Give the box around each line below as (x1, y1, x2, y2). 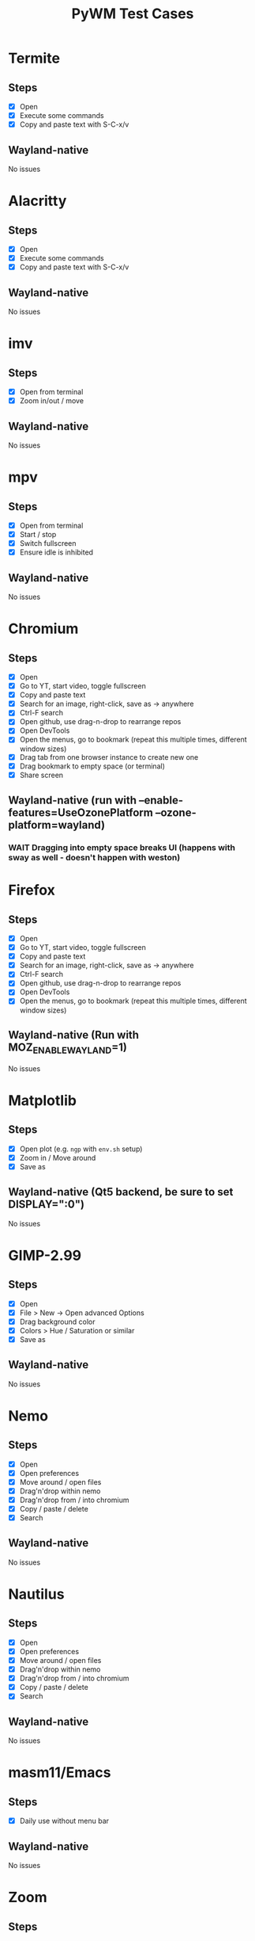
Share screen (19, 770, 64, 780)
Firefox (8, 881, 55, 899)
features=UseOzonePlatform (8, 806, 154, 820)
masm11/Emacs (8, 1764, 111, 1782)
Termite (8, 49, 61, 67)
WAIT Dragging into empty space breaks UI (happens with (8, 842, 235, 852)
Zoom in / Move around (19, 1153, 96, 1162)
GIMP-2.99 (8, 1246, 82, 1264)
